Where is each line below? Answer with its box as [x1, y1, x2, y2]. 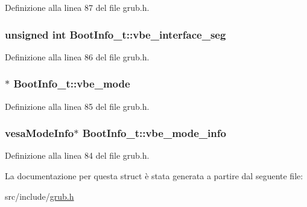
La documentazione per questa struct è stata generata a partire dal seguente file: [5, 170, 303, 182]
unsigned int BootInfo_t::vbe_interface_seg [5, 27, 226, 42]
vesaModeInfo [5, 126, 74, 141]
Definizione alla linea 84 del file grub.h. [5, 149, 150, 162]
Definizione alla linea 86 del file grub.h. [5, 50, 150, 63]
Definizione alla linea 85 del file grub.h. [5, 100, 150, 112]
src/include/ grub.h [5, 189, 74, 202]
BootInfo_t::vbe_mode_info [82, 126, 226, 141]
